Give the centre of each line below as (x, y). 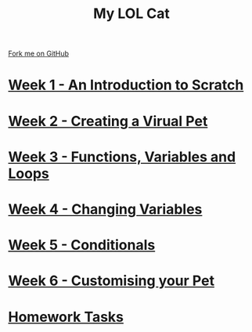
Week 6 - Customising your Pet (112, 281)
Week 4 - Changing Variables (105, 209)
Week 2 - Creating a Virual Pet (108, 121)
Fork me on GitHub (38, 54)
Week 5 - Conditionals (82, 245)
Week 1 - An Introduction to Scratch (126, 85)
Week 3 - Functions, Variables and (122, 157)
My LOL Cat (131, 14)
